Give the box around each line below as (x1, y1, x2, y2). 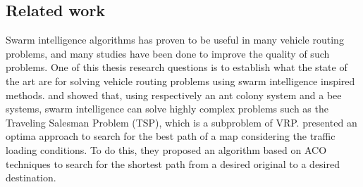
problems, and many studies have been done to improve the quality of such (6, 46, 330, 60)
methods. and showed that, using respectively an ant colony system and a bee (6, 87, 342, 102)
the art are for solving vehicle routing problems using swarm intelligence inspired (6, 73, 355, 88)
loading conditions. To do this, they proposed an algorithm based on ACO (6, 142, 327, 157)
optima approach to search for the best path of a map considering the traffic (6, 129, 336, 143)
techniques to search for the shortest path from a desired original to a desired (6, 156, 340, 171)
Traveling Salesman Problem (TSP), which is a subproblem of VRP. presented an (6, 115, 357, 129)
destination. (6, 170, 56, 185)
